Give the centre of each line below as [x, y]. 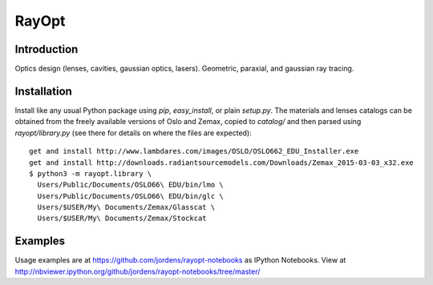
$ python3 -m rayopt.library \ [91, 173]
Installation [43, 91]
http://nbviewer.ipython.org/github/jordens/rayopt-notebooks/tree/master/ [138, 271]
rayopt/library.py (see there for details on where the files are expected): [133, 133]
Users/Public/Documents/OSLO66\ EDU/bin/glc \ [130, 196]
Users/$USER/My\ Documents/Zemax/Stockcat [122, 219]
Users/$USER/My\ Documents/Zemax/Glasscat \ [126, 207]
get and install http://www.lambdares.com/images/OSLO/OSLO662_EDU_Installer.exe [194, 151]
